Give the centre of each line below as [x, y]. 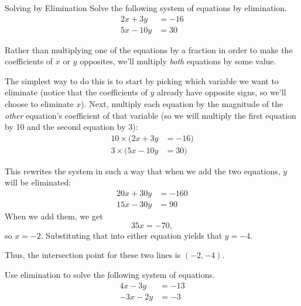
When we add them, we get [54, 216]
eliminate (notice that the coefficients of [76, 92]
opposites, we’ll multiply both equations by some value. [178, 61]
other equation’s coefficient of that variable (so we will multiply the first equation [150, 115]
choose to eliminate [39, 104]
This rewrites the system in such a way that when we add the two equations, [143, 171]
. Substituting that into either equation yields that [131, 235]
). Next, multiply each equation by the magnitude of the [182, 104]
